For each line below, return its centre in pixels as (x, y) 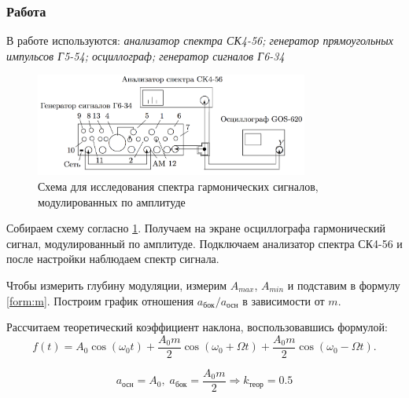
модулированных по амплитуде (112, 201)
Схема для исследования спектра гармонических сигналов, (178, 186)
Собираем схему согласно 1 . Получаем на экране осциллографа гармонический (196, 228)
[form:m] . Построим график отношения (100, 300)
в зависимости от (284, 300)
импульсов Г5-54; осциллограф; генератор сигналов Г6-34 (146, 55)
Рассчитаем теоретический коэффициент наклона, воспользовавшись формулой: (197, 327)
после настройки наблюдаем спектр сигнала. (113, 259)
